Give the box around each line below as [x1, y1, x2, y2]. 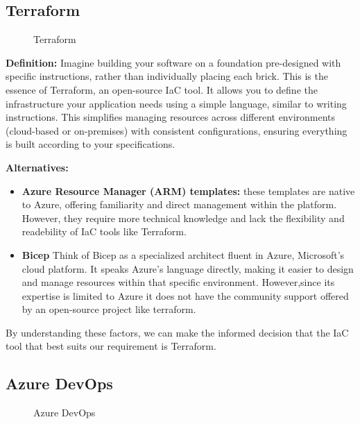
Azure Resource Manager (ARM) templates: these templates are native [22, 183, 355, 198]
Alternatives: [6, 160, 69, 174]
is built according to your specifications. [6, 137, 175, 151]
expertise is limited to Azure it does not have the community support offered [22, 288, 349, 303]
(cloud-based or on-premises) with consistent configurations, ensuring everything [6, 123, 348, 137]
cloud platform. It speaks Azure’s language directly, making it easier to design [22, 261, 354, 275]
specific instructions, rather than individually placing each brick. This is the [6, 69, 328, 83]
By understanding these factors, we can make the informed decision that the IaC [6, 325, 349, 339]
